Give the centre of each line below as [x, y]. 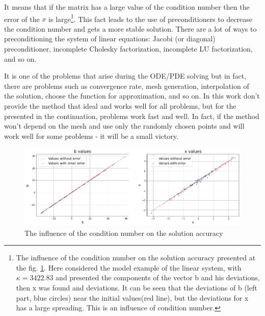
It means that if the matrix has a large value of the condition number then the [127, 7]
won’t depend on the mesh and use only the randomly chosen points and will [124, 126]
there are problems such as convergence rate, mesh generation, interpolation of [127, 86]
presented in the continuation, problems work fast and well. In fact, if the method [132, 116]
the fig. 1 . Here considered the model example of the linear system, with [129, 267]
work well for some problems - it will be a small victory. [91, 136]
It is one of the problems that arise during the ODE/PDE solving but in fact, [125, 76]
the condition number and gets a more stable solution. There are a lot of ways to [130, 28]
